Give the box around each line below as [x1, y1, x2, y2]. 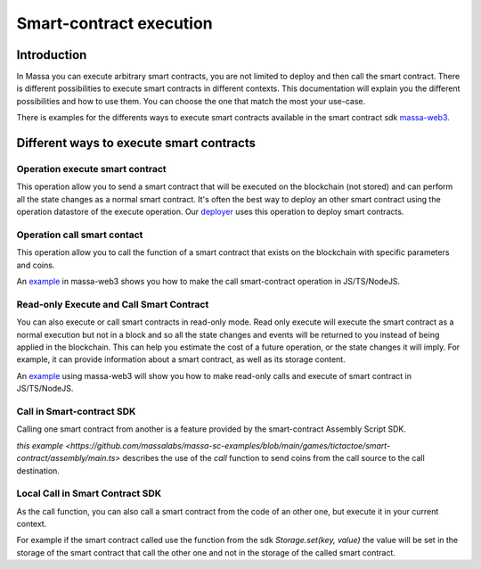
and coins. [16, 260, 55, 270]
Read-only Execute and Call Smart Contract [16, 298, 209, 310]
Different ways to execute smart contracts [16, 136, 257, 151]
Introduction [16, 47, 87, 62]
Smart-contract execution [16, 13, 213, 33]
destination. [16, 465, 60, 476]
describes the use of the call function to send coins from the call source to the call [122, 453, 425, 464]
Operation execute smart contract [16, 163, 167, 176]
